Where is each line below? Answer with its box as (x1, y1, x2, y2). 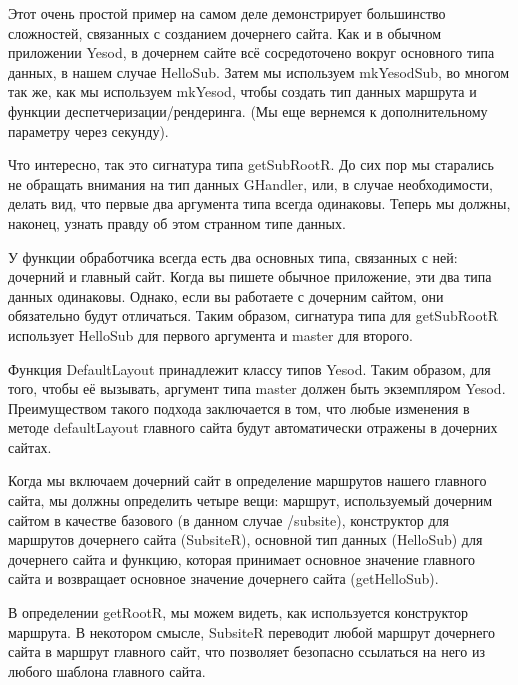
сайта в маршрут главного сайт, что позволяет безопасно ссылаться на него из (8, 641, 485, 662)
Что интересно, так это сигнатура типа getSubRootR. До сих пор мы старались (8, 154, 494, 175)
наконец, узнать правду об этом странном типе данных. (8, 212, 346, 233)
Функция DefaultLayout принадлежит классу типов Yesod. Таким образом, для (8, 358, 491, 379)
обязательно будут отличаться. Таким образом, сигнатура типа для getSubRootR (8, 305, 499, 326)
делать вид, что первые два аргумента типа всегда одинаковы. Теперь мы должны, (8, 193, 511, 214)
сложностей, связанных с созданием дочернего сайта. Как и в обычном (8, 22, 442, 43)
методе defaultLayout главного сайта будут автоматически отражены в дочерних (8, 417, 498, 438)
